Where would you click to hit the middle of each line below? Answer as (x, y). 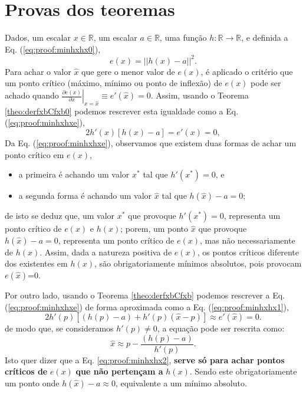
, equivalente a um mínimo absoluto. (181, 382)
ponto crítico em (34, 154)
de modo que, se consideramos (59, 328)
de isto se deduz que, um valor (60, 216)
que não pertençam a (119, 371)
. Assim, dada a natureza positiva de (106, 252)
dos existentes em (36, 263)
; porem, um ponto (154, 229)
